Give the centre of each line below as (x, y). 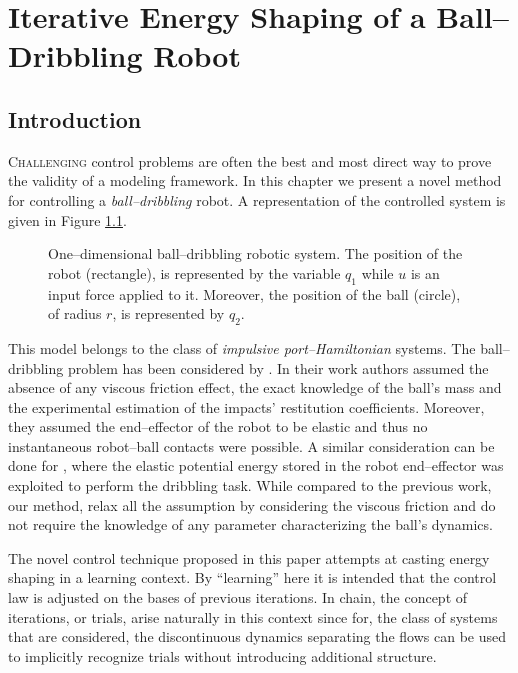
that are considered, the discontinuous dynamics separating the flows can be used (257, 636)
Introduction (75, 118)
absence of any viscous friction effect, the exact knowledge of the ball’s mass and (255, 387)
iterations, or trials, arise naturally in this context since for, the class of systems (253, 616)
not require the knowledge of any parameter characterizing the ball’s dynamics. (250, 524)
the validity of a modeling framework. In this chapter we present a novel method (255, 180)
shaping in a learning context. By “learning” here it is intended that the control (252, 577)
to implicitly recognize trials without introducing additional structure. (222, 655)
